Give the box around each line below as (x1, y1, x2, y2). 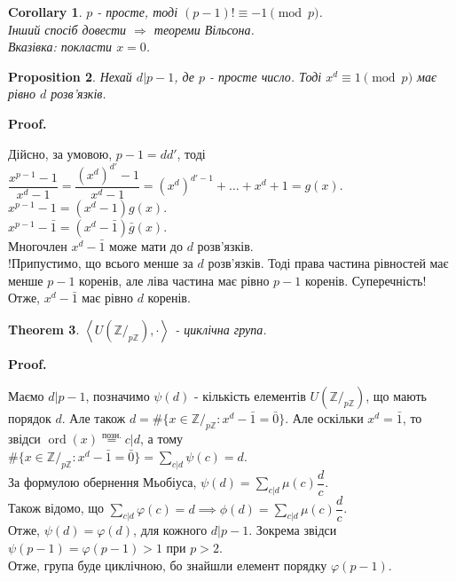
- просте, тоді (97, 3, 178, 20)
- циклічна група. (175, 320, 267, 339)
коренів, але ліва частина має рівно (79, 271, 270, 289)
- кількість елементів (193, 386, 306, 404)
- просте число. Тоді (209, 67, 322, 85)
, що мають (366, 386, 428, 404)
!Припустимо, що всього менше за (8, 254, 193, 272)
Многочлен (8, 236, 67, 255)
